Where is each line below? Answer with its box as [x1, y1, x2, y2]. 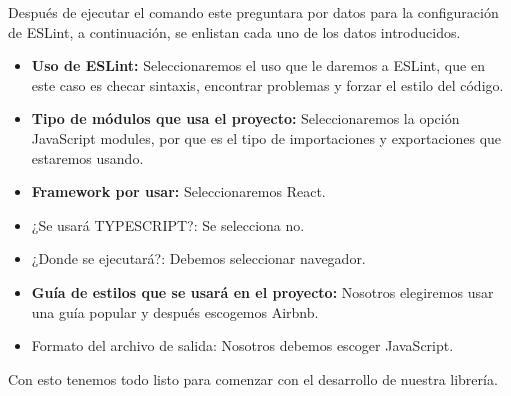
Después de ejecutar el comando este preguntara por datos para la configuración [8, 2, 499, 22]
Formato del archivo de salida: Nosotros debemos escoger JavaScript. [31, 335, 454, 356]
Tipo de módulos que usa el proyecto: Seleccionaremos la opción [31, 108, 460, 129]
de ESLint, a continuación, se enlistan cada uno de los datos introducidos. [8, 21, 461, 42]
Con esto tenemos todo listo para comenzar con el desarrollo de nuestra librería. [8, 368, 498, 389]
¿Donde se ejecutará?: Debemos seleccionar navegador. [31, 248, 366, 269]
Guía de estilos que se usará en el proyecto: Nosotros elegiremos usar [31, 281, 494, 302]
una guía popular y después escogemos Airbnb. [31, 301, 319, 322]
